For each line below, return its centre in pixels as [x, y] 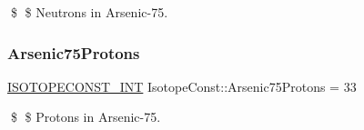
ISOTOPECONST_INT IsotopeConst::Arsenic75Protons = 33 [182, 86]
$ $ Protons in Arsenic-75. [86, 117]
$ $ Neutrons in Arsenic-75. [89, 12]
